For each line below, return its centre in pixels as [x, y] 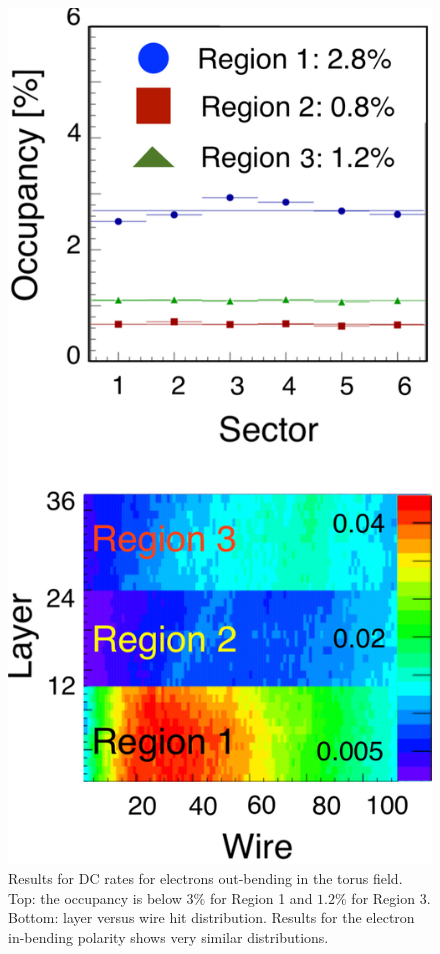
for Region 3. [391, 897]
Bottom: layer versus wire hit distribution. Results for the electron [211, 917]
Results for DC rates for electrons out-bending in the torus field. [205, 877]
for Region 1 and [261, 897]
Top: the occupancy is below [95, 897]
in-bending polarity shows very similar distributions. [168, 936]
